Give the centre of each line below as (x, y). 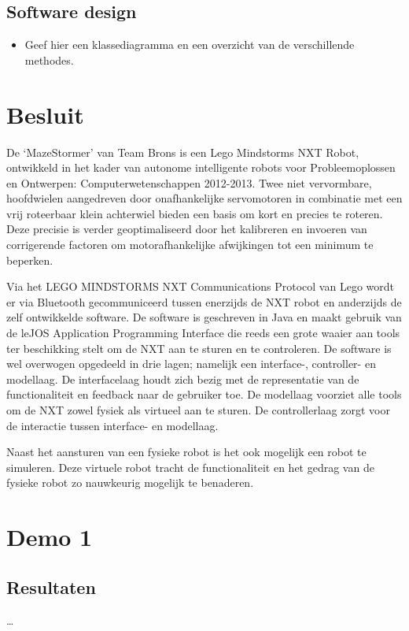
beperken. (30, 260)
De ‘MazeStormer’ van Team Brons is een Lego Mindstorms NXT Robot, (183, 152)
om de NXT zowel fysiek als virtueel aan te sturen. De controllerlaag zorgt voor (198, 410)
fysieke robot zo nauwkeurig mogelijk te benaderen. (130, 483)
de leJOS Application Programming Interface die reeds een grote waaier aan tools (203, 333)
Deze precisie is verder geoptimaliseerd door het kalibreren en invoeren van (187, 229)
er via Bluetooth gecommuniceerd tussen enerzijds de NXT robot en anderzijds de (204, 301)
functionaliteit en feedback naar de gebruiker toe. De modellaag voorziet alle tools (204, 394)
